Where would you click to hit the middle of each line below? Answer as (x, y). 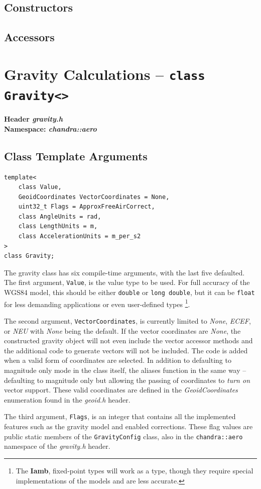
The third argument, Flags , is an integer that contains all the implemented (120, 416)
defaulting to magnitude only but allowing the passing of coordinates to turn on (127, 380)
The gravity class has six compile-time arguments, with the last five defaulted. (124, 272)
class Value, (40, 187)
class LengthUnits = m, (58, 226)
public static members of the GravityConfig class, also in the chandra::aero (123, 436)
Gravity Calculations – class (105, 74)
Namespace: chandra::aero (50, 128)
